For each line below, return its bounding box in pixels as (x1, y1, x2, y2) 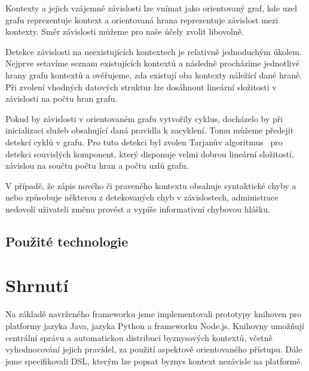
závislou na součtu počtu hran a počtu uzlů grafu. (5, 159, 189, 172)
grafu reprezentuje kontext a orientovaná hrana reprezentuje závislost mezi (5, 13, 279, 26)
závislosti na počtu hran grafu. (5, 92, 118, 105)
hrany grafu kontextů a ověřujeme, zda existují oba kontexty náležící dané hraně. (5, 68, 302, 81)
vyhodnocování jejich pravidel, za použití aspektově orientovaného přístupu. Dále (5, 343, 302, 355)
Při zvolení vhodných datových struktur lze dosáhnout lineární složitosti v (5, 80, 277, 93)
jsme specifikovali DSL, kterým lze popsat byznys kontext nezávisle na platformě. (5, 354, 303, 367)
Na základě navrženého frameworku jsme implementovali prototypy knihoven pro (5, 308, 302, 320)
